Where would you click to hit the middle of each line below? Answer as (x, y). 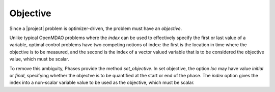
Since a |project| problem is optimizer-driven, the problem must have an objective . (96, 28)
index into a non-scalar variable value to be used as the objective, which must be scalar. (102, 83)
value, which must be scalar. (39, 59)
